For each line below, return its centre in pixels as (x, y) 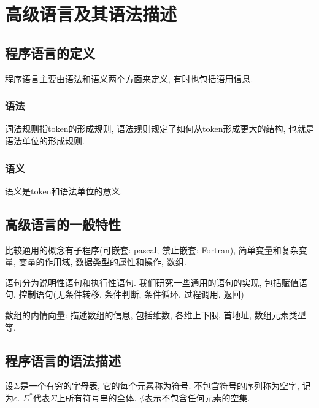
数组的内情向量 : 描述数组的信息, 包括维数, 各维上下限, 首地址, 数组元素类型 (156, 314)
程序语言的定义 (50, 52)
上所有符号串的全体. (97, 397)
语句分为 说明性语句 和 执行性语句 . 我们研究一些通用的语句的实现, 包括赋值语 (156, 282)
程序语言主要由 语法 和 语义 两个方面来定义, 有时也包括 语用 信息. (129, 78)
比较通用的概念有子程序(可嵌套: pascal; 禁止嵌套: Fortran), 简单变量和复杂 (152, 249)
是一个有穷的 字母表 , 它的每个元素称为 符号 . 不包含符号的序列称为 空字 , (159, 386)
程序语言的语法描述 (63, 360)
